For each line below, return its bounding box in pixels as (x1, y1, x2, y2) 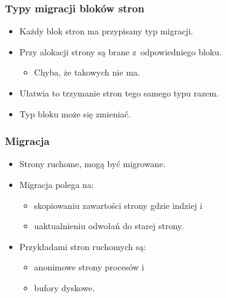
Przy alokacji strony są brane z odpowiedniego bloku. (19, 45, 222, 58)
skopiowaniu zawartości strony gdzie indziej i (34, 198, 203, 211)
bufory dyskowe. (34, 281, 95, 294)
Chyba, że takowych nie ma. (34, 66, 140, 79)
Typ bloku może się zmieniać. (19, 107, 131, 120)
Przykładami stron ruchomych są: (19, 240, 146, 253)
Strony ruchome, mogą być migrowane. (19, 157, 166, 170)
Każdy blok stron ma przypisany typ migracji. (19, 25, 193, 37)
